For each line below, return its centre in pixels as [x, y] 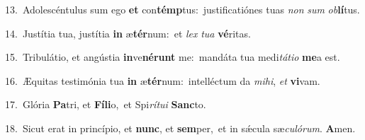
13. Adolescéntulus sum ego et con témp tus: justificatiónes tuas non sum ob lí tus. [182, 9]
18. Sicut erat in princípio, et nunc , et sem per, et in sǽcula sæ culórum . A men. [180, 128]
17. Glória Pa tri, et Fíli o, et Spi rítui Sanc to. [106, 104]
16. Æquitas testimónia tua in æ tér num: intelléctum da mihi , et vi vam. [163, 80]
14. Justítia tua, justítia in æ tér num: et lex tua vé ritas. [128, 33]
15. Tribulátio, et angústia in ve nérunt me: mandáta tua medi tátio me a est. [173, 57]
